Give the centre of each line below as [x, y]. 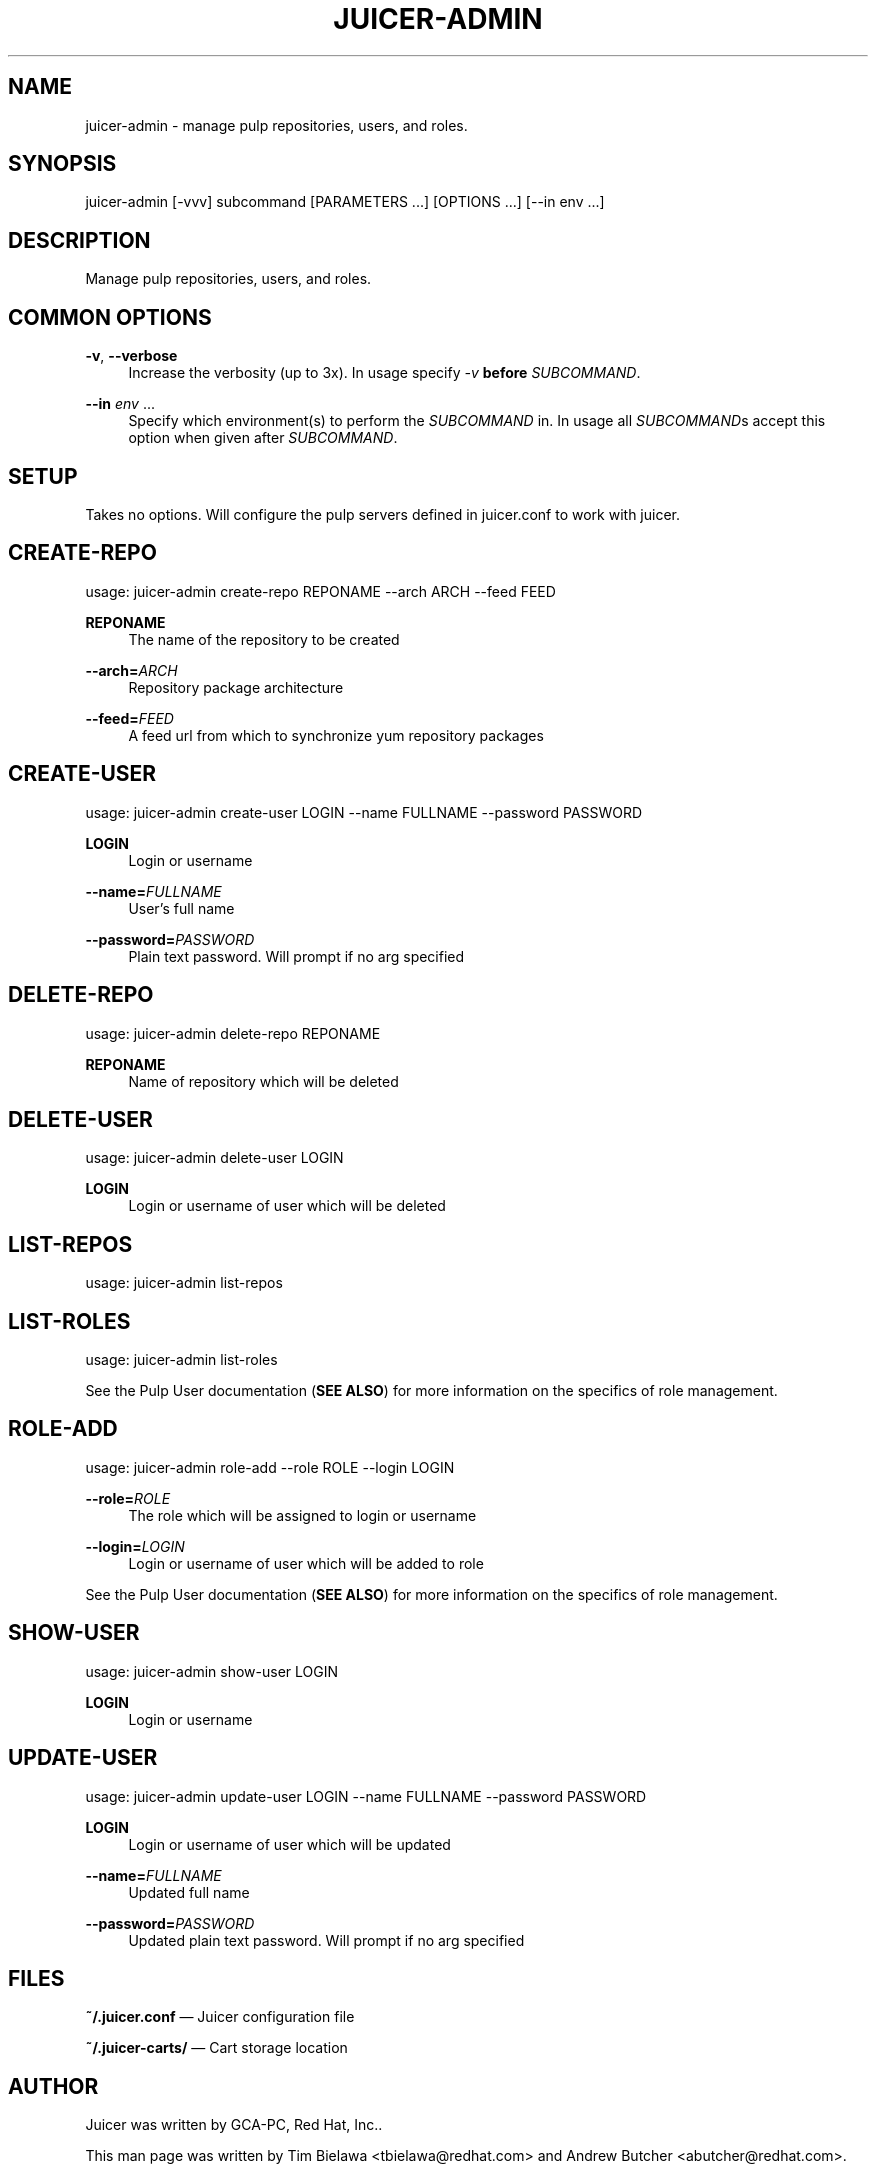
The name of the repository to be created [264, 639]
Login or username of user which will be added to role [306, 1563]
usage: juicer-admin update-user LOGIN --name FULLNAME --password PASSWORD [366, 1796]
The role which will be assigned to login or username [302, 1515]
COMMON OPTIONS [110, 317]
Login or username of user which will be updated [289, 1844]
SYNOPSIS [62, 164]
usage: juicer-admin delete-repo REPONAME [233, 1033]
